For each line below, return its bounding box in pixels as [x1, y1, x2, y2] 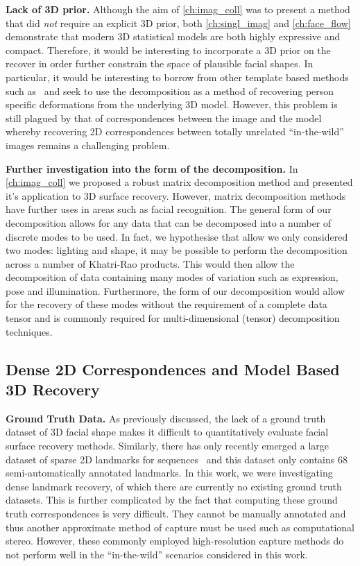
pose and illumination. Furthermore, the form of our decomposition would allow [6, 283, 345, 298]
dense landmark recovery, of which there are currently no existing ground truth [6, 479, 342, 493]
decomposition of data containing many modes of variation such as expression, [6, 270, 338, 284]
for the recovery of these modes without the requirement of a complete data [6, 297, 327, 311]
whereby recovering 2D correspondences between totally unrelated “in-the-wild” [6, 124, 344, 139]
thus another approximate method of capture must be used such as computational [6, 520, 354, 534]
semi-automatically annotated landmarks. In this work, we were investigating [6, 465, 333, 480]
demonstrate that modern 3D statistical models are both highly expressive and [6, 29, 341, 44]
